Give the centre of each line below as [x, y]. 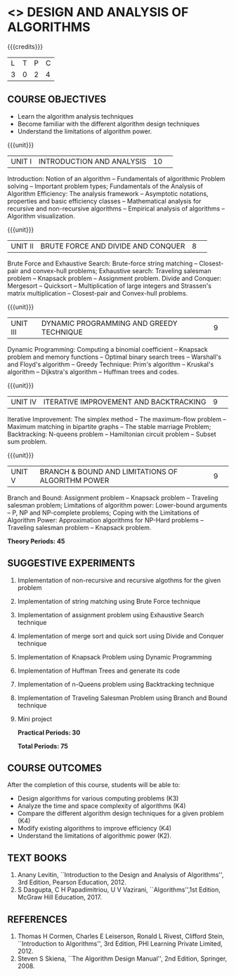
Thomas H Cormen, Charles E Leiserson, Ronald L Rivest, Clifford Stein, [121, 936]
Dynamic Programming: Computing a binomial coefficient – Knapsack [108, 349]
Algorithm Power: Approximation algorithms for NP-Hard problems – [105, 520]
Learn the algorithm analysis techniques [75, 116]
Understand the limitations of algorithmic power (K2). [94, 836]
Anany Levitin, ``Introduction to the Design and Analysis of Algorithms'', [120, 875]
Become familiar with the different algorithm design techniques [109, 124]
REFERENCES [38, 919]
